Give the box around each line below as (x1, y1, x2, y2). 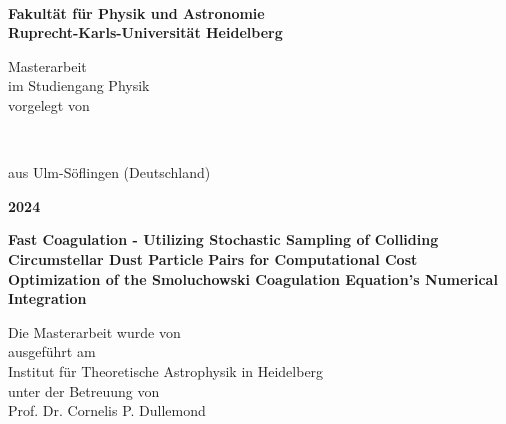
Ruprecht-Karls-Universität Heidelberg (8, 22, 283, 43)
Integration (8, 288, 87, 309)
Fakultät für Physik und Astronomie (8, 2, 265, 23)
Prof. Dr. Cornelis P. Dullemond (8, 400, 206, 421)
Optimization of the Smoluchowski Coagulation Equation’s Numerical (8, 268, 498, 289)
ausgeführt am (8, 341, 96, 362)
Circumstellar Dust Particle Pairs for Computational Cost (8, 248, 418, 269)
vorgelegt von (8, 94, 90, 115)
